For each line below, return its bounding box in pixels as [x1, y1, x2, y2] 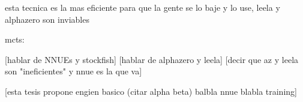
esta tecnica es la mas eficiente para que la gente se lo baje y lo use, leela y [5, 1, 280, 13]
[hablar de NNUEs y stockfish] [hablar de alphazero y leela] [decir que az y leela [5, 53, 299, 65]
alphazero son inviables [5, 13, 89, 25]
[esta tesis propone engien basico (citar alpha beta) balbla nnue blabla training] [5, 85, 297, 97]
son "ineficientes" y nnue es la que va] [5, 65, 142, 77]
